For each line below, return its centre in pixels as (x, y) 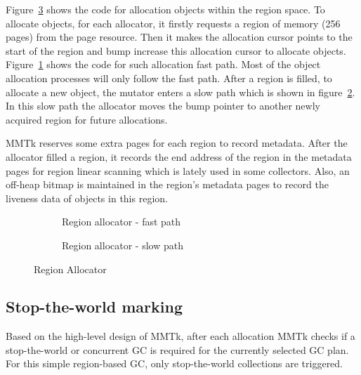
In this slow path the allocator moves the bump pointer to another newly (163, 106)
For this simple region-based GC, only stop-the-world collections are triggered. (175, 363)
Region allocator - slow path (123, 245)
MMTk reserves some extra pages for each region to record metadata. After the (177, 143)
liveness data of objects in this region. (87, 198)
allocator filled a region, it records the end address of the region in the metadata (179, 156)
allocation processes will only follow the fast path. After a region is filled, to (169, 78)
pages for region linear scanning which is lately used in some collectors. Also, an (178, 170)
